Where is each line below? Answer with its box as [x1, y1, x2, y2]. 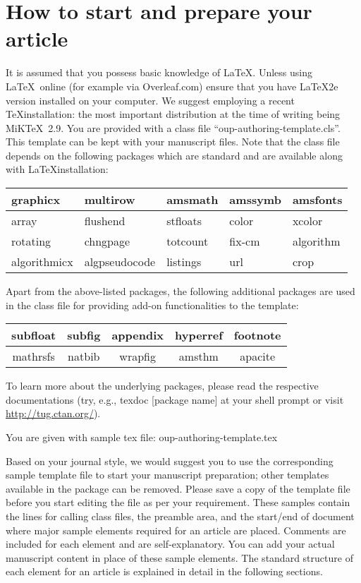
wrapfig [119, 348, 156, 365]
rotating [11, 233, 51, 250]
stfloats [166, 212, 202, 229]
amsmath [166, 191, 219, 208]
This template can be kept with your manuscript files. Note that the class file [6, 134, 340, 149]
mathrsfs [12, 348, 55, 365]
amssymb [229, 191, 281, 208]
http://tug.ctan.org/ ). [6, 406, 101, 421]
